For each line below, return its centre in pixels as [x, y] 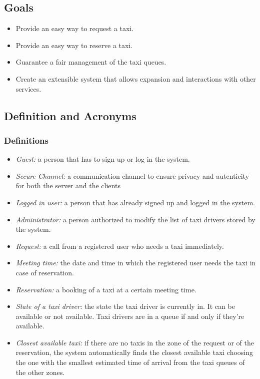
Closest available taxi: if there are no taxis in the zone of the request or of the [135, 342]
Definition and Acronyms [70, 115]
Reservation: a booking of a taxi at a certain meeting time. [106, 289]
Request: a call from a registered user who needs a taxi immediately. [120, 246]
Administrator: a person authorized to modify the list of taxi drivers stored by [135, 219]
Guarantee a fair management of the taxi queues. [91, 62]
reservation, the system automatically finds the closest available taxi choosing [134, 352]
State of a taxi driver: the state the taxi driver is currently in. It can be [125, 306]
